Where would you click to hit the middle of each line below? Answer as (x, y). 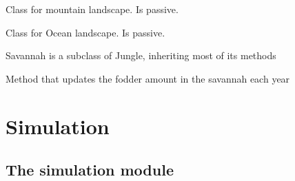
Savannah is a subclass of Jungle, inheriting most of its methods (141, 55)
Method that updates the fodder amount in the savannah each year (148, 78)
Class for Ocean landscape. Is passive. (85, 32)
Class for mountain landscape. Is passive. (92, 9)
